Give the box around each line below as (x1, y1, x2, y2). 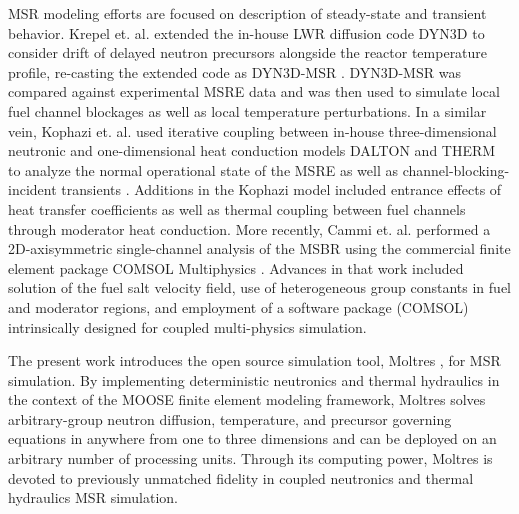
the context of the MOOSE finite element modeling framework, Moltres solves (8, 389, 486, 410)
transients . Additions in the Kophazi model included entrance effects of (61, 179, 502, 200)
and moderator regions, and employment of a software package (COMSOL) (8, 296, 469, 317)
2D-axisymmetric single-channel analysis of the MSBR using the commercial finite (8, 238, 511, 259)
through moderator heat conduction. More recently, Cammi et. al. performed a (8, 218, 491, 239)
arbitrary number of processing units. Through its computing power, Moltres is (8, 448, 493, 469)
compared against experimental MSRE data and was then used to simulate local (8, 81, 500, 102)
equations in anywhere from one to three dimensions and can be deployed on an (8, 428, 497, 449)
